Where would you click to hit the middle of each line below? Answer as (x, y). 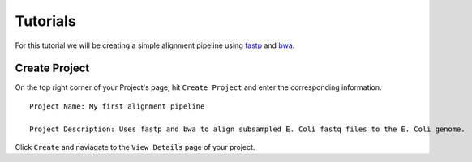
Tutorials (45, 21)
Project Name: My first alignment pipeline (117, 106)
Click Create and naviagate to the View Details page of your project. (135, 147)
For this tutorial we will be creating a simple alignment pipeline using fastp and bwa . (155, 45)
